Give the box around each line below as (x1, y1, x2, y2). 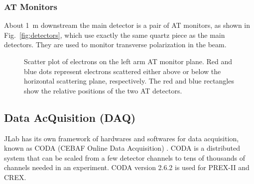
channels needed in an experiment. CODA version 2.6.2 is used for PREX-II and (4, 162, 250, 173)
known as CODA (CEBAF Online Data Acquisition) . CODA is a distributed (4, 143, 241, 153)
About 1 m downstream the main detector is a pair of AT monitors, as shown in (4, 20, 251, 30)
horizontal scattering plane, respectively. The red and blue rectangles (24, 76, 234, 86)
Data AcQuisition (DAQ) (4, 109, 136, 125)
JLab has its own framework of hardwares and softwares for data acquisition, (4, 133, 239, 143)
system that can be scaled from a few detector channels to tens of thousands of (4, 152, 245, 163)
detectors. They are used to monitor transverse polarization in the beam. (4, 39, 227, 50)
